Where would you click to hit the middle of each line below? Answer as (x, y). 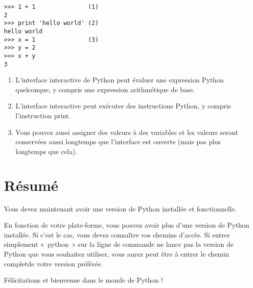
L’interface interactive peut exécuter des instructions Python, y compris (123, 106)
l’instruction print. (43, 116)
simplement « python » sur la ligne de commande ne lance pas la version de (119, 244)
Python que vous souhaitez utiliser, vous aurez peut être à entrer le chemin (116, 253)
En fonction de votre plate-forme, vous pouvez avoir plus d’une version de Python (127, 225)
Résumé (31, 185)
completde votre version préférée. (54, 263)
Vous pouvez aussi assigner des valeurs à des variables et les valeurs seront (127, 132)
